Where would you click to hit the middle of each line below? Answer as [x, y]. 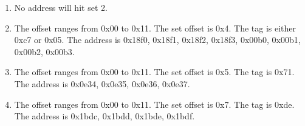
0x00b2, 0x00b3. [44, 51]
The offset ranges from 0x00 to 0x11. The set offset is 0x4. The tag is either [155, 28]
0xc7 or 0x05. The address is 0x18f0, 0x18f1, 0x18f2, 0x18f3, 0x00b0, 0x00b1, [157, 40]
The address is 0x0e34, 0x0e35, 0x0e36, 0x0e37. [102, 83]
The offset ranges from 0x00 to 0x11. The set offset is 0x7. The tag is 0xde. [154, 104]
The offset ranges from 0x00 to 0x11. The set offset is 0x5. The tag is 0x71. [154, 72]
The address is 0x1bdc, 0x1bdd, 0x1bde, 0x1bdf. [105, 116]
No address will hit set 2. [61, 7]
